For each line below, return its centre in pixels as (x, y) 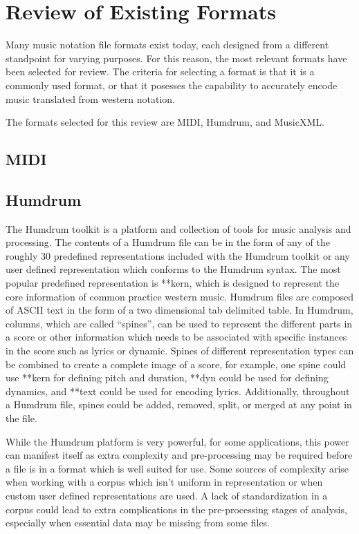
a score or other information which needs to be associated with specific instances (176, 337)
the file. (21, 418)
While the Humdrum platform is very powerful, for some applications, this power (177, 441)
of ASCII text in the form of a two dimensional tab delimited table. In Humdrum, (179, 310)
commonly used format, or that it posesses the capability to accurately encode (172, 85)
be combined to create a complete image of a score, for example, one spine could (176, 364)
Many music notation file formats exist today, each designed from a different (167, 45)
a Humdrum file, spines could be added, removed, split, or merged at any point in (179, 404)
